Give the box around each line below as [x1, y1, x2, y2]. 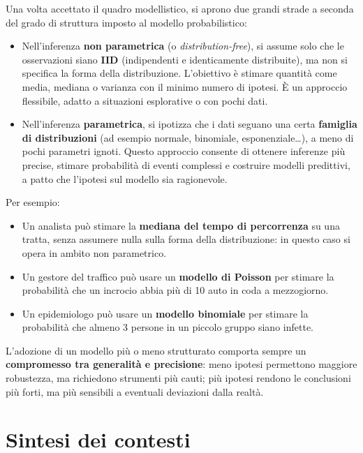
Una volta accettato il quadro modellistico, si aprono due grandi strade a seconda [6, 1, 354, 15]
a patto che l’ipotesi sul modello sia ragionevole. [22, 171, 228, 186]
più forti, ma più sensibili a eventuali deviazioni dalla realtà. [6, 384, 264, 399]
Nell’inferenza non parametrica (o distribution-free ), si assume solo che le [22, 38, 344, 53]
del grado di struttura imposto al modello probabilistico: [6, 15, 247, 29]
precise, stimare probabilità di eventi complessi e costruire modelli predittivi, [22, 157, 350, 172]
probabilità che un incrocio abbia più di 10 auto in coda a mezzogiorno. [22, 283, 329, 297]
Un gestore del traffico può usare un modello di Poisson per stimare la [22, 269, 334, 283]
